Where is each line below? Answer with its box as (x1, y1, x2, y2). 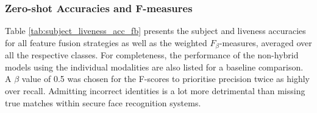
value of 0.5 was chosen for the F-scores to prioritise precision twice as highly (21, 72, 310, 85)
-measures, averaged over (219, 36, 312, 49)
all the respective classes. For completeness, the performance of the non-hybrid (5, 49, 299, 61)
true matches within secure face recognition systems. (5, 96, 201, 109)
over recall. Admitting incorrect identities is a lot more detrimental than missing (5, 84, 305, 97)
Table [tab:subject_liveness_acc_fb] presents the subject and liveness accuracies (5, 24, 306, 37)
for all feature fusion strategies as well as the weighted (5, 36, 207, 49)
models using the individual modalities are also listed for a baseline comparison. (5, 60, 304, 73)
